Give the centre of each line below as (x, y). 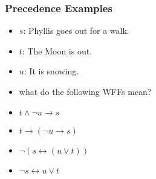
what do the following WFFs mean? (85, 91)
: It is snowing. (51, 71)
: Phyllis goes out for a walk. (76, 31)
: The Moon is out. (57, 50)
